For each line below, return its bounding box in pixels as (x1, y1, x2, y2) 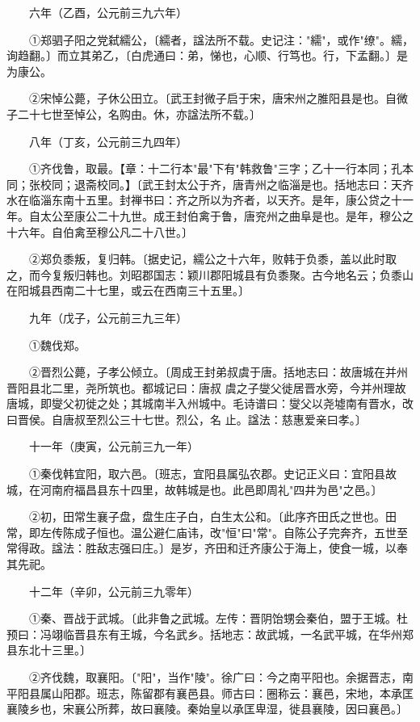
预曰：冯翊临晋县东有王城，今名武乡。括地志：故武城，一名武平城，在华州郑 (6, 625, 414, 642)
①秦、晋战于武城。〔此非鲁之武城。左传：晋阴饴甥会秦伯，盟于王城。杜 (28, 610, 408, 627)
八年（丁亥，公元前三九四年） (28, 132, 187, 149)
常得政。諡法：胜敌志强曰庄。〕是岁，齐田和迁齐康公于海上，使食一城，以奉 (6, 539, 408, 556)
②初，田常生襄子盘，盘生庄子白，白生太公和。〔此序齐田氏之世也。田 (28, 508, 397, 525)
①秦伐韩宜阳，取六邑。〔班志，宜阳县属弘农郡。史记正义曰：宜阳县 (28, 465, 385, 482)
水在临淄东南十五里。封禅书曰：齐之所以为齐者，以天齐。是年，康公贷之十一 (6, 191, 414, 208)
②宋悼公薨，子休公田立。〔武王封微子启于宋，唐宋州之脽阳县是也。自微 (28, 90, 408, 107)
